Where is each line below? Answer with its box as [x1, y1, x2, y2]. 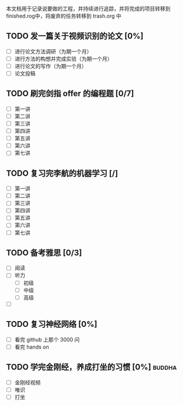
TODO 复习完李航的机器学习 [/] [6, 168, 118, 178]
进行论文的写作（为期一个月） [14, 62, 87, 69]
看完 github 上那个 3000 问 [14, 336, 80, 343]
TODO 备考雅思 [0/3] [6, 248, 82, 258]
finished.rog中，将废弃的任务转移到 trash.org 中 [6, 12, 121, 19]
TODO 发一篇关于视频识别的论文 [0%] [6, 31, 144, 41]
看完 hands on [14, 343, 49, 350]
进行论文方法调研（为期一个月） [14, 47, 92, 54]
